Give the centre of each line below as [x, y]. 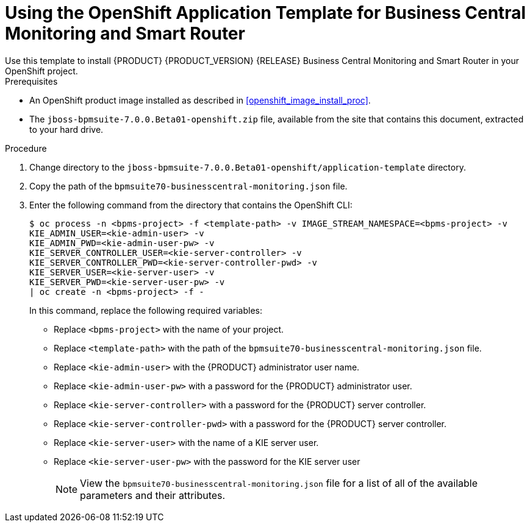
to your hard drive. [66, 129]
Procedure [26, 148]
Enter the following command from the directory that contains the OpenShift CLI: [191, 205]
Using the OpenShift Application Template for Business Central [266, 13]
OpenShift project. [41, 71]
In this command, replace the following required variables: [146, 310]
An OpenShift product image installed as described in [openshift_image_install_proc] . [200, 100]
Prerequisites [31, 81]
